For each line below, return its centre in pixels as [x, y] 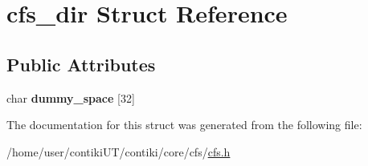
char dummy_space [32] [71, 97]
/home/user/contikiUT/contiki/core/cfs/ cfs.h [119, 151]
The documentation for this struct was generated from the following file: [184, 125]
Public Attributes [81, 64]
